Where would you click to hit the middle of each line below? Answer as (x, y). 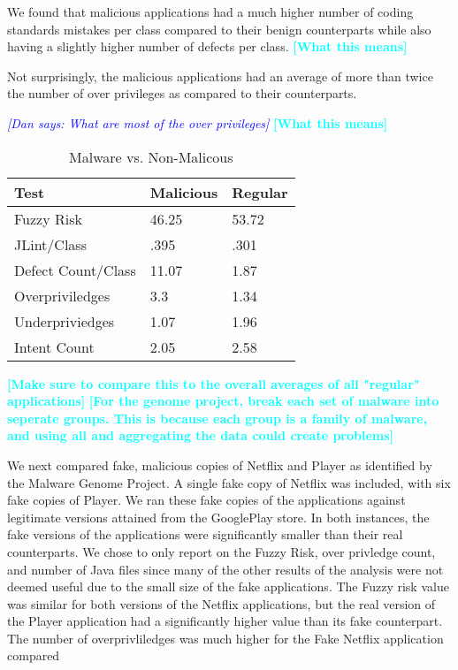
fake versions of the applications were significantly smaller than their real (205, 534)
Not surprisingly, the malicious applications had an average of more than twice (220, 76)
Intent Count (54, 346)
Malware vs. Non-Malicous (151, 156)
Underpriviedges (65, 321)
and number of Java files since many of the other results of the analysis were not (225, 569)
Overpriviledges (62, 295)
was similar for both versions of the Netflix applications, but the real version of (221, 603)
